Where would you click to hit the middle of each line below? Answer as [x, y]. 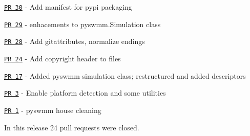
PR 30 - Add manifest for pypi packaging [68, 7]
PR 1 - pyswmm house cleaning [53, 110]
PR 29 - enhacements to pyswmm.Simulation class [82, 24]
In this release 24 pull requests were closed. [72, 127]
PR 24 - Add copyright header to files [62, 58]
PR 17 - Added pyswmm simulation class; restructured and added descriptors [125, 75]
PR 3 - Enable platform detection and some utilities [85, 93]
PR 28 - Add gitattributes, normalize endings [75, 41]
